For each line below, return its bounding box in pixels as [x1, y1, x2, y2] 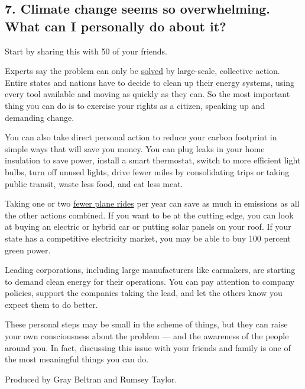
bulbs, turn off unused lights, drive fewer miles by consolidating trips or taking [5, 165, 290, 178]
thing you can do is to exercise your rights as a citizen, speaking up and [5, 99, 265, 111]
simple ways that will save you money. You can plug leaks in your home [5, 142, 265, 155]
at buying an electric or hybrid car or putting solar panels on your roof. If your [5, 220, 291, 233]
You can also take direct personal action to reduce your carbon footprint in [5, 131, 277, 143]
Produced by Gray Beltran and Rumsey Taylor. [5, 372, 177, 385]
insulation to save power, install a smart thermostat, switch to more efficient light [5, 154, 301, 166]
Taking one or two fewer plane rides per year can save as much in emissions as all [5, 197, 300, 210]
